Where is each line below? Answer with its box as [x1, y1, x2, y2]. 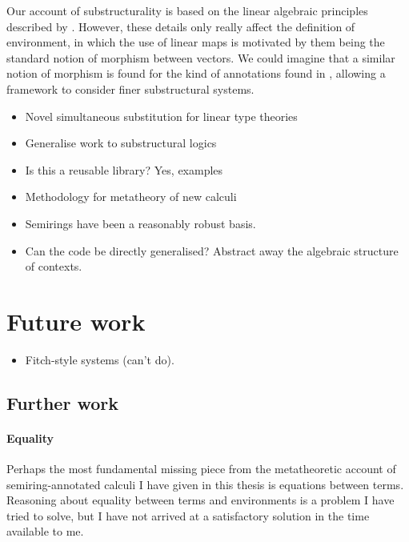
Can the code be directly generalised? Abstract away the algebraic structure [25, 242, 399, 259]
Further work [6, 390, 118, 415]
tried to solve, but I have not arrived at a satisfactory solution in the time [6, 507, 370, 524]
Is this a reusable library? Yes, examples [25, 161, 223, 178]
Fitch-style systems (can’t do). [25, 351, 174, 367]
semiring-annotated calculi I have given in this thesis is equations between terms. [6, 476, 404, 492]
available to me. [6, 523, 84, 540]
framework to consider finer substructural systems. [6, 80, 255, 97]
